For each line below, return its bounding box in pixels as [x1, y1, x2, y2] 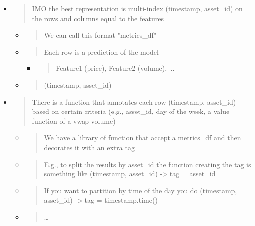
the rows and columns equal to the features [32, 13, 164, 23]
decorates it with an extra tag [44, 142, 135, 152]
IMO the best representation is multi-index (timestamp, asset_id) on [32, 3, 243, 13]
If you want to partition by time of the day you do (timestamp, [44, 185, 237, 195]
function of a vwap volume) [32, 115, 116, 126]
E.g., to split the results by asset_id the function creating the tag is [44, 159, 251, 169]
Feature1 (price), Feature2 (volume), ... [56, 63, 175, 73]
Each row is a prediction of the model [44, 46, 159, 56]
